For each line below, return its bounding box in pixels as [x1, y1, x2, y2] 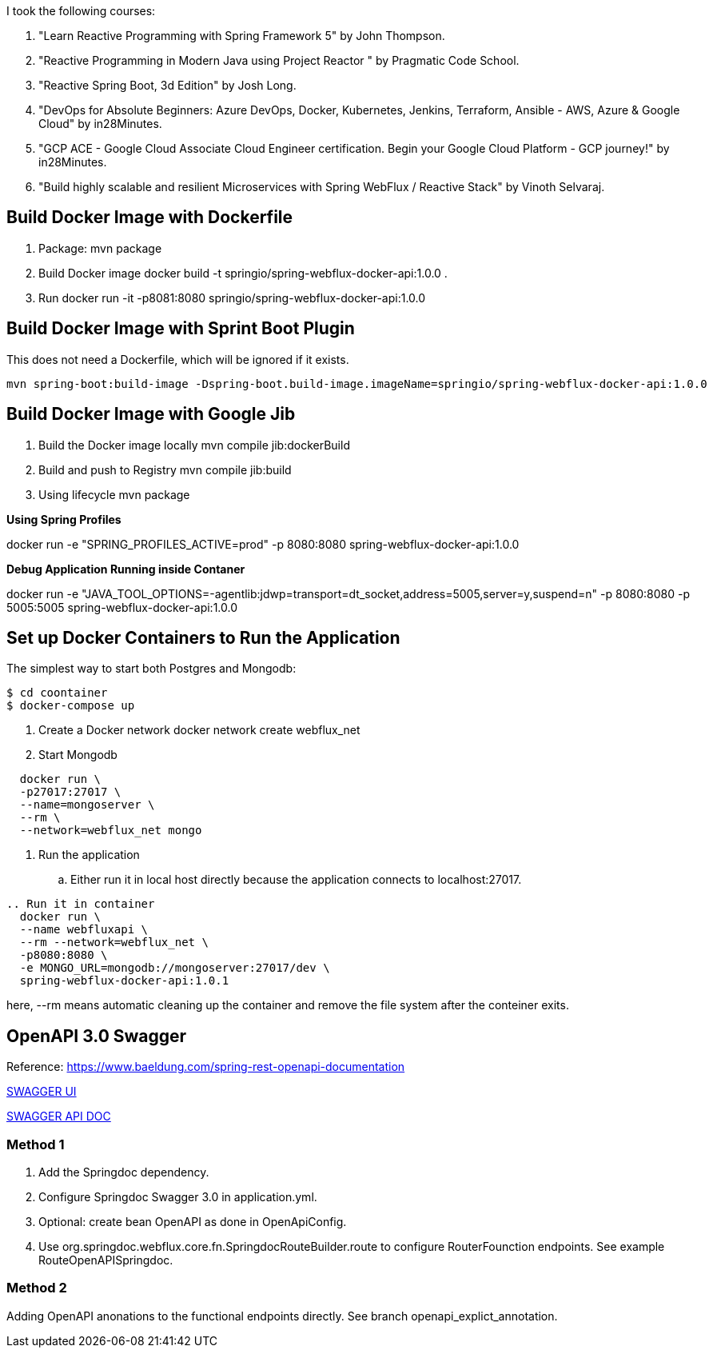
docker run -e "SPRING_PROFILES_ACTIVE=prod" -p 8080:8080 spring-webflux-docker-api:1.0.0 [6, 537, 520, 551]
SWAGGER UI [6, 1084, 77, 1099]
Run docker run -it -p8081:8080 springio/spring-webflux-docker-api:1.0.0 [38, 290, 426, 305]
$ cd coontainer [6, 686, 108, 700]
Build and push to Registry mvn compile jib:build [38, 462, 292, 477]
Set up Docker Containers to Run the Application [6, 627, 400, 648]
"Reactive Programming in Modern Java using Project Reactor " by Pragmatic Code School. [38, 54, 520, 67]
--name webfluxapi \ [19, 923, 149, 937]
